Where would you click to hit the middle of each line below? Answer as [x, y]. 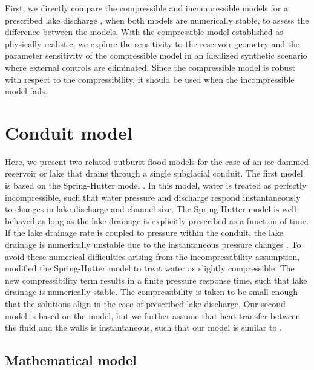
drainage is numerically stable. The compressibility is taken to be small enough [151, 292]
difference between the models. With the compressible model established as [144, 32]
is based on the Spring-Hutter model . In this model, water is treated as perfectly [156, 185]
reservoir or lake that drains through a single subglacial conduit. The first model [154, 173]
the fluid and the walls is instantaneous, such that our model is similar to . [143, 327]
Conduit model [69, 132]
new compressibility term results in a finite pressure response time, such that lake [156, 280]
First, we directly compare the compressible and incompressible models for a [146, 8]
